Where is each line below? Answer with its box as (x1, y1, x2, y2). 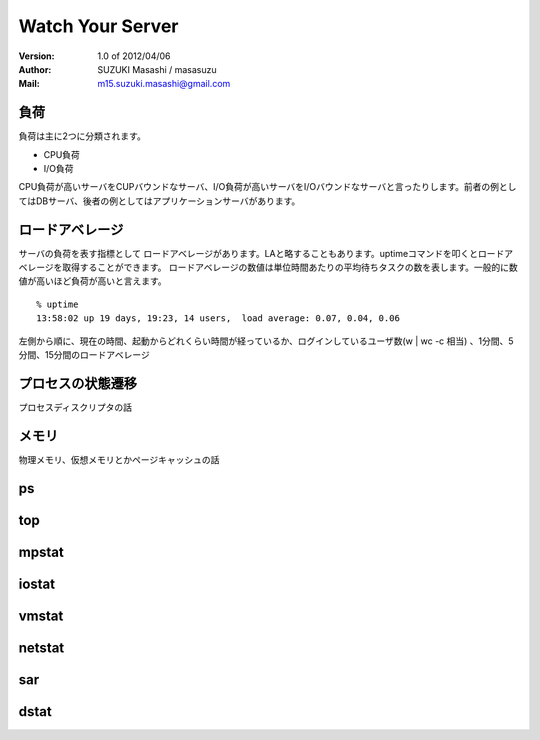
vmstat (18, 607, 64, 624)
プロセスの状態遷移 (18, 375, 137, 392)
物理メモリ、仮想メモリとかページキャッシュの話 (18, 453, 220, 465)
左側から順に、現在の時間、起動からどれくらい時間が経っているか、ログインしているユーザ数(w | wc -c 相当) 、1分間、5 (18, 335, 514, 347)
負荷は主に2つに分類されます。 (18, 130, 147, 142)
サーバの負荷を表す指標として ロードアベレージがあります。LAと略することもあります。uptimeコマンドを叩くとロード (18, 247, 505, 259)
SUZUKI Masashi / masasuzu (97, 63, 217, 75)
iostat (18, 575, 56, 592)
